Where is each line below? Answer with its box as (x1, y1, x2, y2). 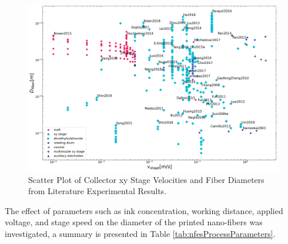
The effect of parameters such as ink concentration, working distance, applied (5, 204, 283, 216)
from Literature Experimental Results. (28, 185, 167, 197)
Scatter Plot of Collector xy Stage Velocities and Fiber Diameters (28, 173, 264, 185)
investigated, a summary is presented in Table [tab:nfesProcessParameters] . (5, 228, 276, 240)
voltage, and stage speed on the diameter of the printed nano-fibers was (5, 216, 263, 228)
